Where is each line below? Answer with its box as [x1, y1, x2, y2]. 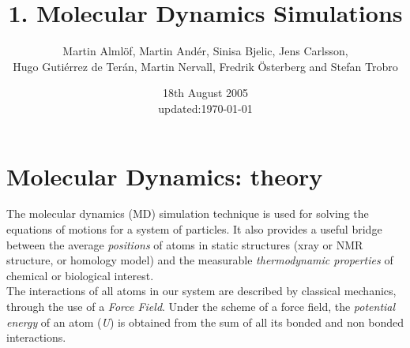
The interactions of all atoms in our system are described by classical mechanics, [6, 283, 397, 299]
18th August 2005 [162, 84, 249, 101]
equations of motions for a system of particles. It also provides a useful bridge [6, 221, 382, 238]
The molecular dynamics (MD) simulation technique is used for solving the [6, 205, 369, 222]
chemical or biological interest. [6, 267, 154, 283]
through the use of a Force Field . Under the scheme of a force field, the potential [6, 298, 396, 314]
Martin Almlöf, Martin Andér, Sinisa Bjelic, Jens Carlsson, [62, 43, 348, 59]
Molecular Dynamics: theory [6, 159, 323, 192]
